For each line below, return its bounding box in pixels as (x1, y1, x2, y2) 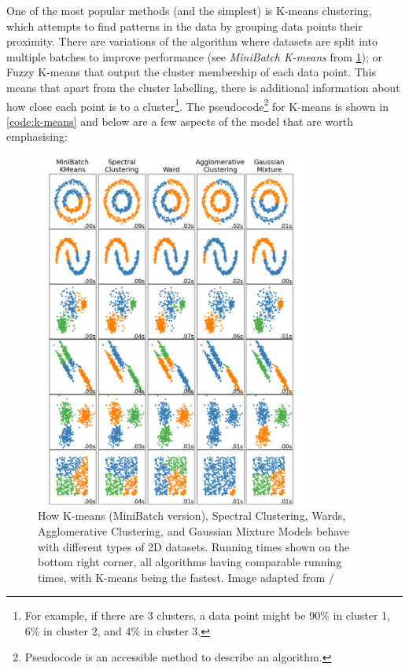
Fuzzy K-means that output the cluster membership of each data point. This (6, 64, 376, 80)
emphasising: (6, 128, 68, 145)
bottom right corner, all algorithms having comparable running (38, 554, 342, 570)
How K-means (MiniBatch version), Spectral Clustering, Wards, (38, 507, 346, 524)
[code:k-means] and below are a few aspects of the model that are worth (6, 112, 353, 129)
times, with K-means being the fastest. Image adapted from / (38, 569, 334, 585)
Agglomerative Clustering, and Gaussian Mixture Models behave (38, 522, 350, 539)
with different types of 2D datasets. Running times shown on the (38, 538, 350, 554)
